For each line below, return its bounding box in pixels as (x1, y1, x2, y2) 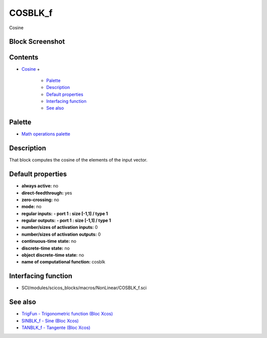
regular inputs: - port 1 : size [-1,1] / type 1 (21, 211, 108, 216)
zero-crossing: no (21, 197, 59, 203)
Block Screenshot (9, 38, 65, 46)
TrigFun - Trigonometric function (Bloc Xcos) (21, 311, 113, 317)
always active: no (21, 183, 59, 189)
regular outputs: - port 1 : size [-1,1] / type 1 (21, 217, 111, 223)
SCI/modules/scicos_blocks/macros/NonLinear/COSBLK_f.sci (21, 285, 147, 291)
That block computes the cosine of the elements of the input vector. (9, 157, 148, 163)
